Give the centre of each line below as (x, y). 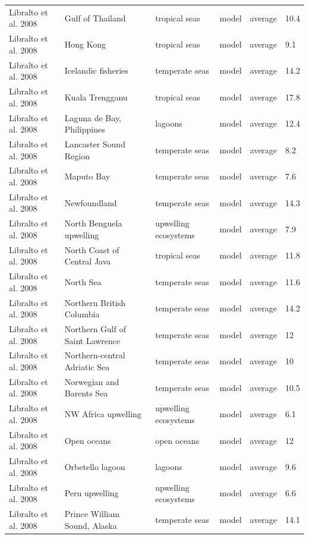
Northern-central (95, 355)
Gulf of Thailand (95, 18)
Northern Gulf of (95, 329)
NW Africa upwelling (103, 414)
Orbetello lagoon (95, 466)
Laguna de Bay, (93, 117)
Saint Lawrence (92, 340)
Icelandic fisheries (96, 70)
